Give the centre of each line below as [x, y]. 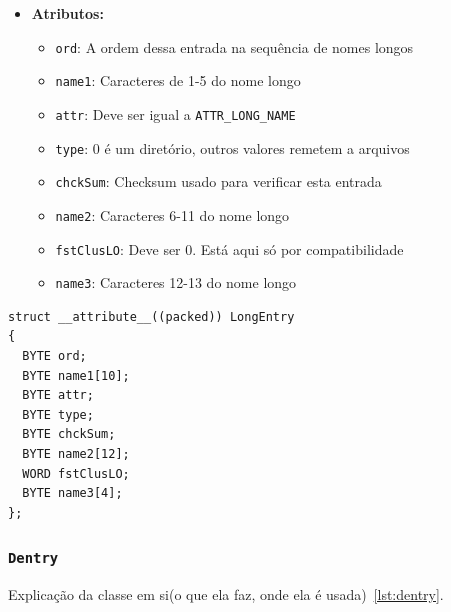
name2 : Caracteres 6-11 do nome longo [172, 214]
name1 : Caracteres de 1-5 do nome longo [178, 80]
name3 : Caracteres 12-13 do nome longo [176, 282]
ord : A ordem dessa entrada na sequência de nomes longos [234, 46]
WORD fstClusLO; [76, 473]
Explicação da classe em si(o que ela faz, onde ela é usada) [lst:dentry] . [226, 594]
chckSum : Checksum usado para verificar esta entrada [218, 181]
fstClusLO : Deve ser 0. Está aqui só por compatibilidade [229, 248]
